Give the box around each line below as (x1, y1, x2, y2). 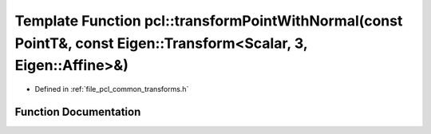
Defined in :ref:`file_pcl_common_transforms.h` (34, 85, 189, 94)
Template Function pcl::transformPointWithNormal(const (14, 12, 403, 30)
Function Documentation (14, 104, 141, 119)
